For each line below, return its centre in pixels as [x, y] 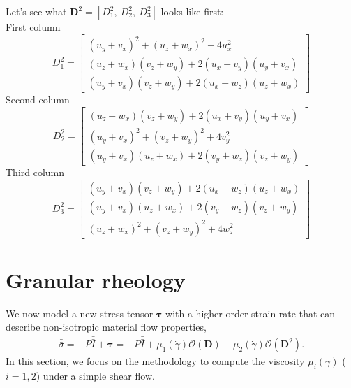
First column [33, 27]
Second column [38, 100]
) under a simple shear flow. [95, 376]
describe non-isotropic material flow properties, [106, 327]
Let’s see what [36, 11]
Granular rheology [96, 279]
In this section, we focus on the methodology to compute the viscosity [155, 361]
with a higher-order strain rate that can [251, 313]
